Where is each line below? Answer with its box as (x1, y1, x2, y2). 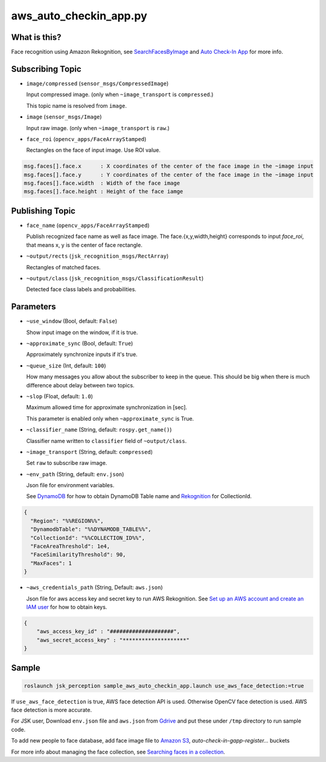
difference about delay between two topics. (26, 381, 135, 389)
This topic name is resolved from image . (26, 102, 127, 109)
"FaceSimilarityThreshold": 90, (30, 551, 126, 558)
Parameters (11, 301, 56, 312)
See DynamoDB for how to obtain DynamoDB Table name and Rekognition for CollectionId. (26, 493, 252, 500)
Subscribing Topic (11, 64, 81, 74)
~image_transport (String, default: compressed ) (26, 448, 153, 455)
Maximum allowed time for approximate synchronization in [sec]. (26, 404, 187, 411)
